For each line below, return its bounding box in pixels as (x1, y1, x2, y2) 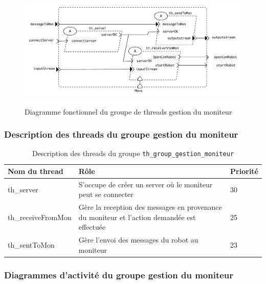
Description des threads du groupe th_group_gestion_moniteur (32, 148, 234, 159)
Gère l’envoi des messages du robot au (78, 234, 198, 245)
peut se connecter (78, 189, 134, 200)
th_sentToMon (8, 239, 55, 250)
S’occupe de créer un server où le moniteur (78, 179, 213, 189)
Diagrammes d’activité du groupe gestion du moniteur (4, 268, 234, 281)
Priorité (230, 166, 258, 176)
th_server (8, 184, 38, 194)
